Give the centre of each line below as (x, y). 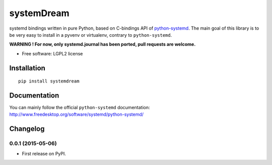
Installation (27, 68)
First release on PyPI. (44, 153)
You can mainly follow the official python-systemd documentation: (80, 108)
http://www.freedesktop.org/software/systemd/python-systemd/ (76, 114)
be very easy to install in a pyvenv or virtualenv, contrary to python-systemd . (91, 35)
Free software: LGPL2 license (52, 53)
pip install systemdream (49, 81)
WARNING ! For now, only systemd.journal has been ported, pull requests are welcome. (103, 44)
